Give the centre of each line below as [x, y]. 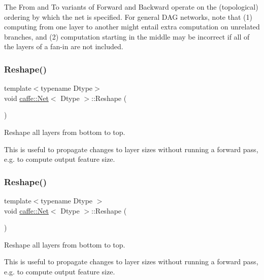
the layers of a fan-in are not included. [64, 46]
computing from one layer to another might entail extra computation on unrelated [132, 27]
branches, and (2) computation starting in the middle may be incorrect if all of [127, 36]
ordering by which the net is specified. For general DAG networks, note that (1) [128, 16]
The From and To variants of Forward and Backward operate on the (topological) [131, 7]
